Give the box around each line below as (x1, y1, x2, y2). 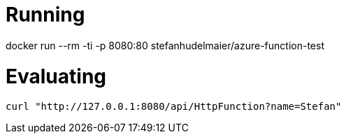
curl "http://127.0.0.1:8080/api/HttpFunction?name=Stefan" (6, 101, 342, 113)
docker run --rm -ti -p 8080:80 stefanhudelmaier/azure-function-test (6, 39, 324, 51)
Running (6, 3, 85, 26)
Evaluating (6, 64, 107, 88)
